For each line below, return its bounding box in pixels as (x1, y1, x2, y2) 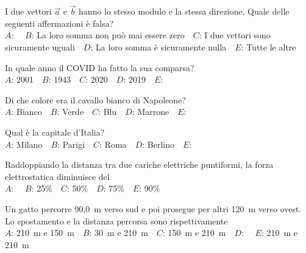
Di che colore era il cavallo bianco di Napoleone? (5, 93, 186, 106)
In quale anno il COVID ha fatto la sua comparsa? (5, 61, 194, 74)
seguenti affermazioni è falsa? (5, 16, 114, 29)
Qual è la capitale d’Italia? (5, 125, 105, 138)
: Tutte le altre (241, 41, 296, 53)
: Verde (57, 105, 84, 118)
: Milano (11, 137, 43, 150)
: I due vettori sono (199, 29, 271, 41)
